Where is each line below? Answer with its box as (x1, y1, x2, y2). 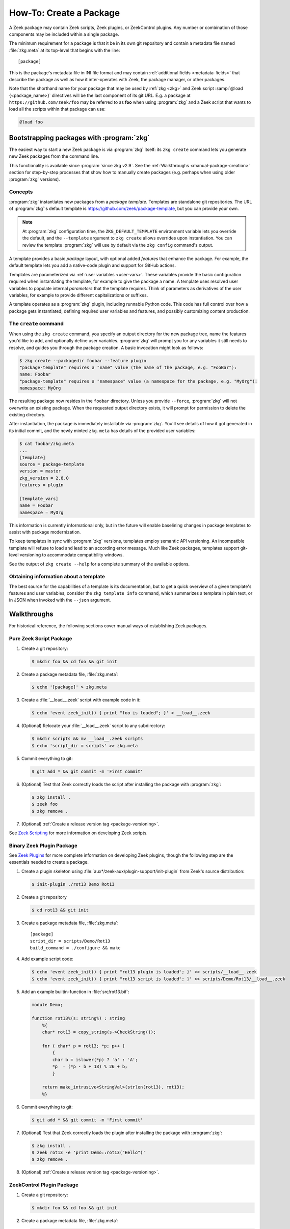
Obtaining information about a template (9, 573, 105, 580)
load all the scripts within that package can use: (9, 106, 105, 112)
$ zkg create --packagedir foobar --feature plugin (19, 358, 147, 363)
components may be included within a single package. (9, 31, 120, 37)
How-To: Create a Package (9, 7, 120, 18)
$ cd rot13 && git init (31, 907, 89, 913)
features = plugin (19, 482, 64, 488)
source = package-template (19, 461, 84, 467)
